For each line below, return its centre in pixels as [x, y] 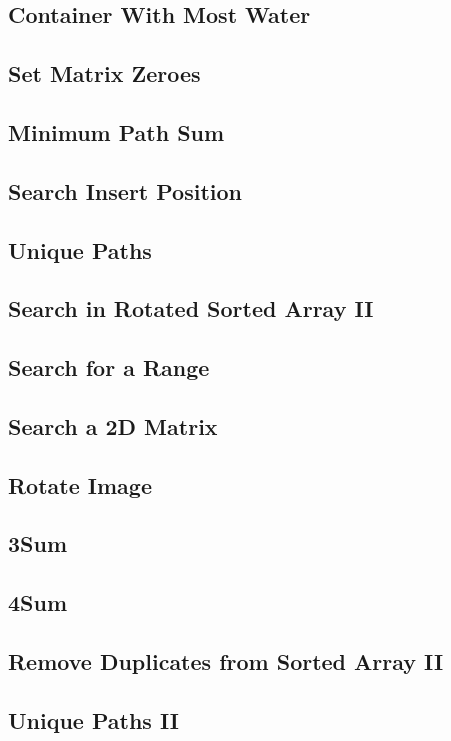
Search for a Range [109, 367]
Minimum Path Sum [116, 131]
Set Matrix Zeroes [104, 73]
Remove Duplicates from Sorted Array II [226, 660]
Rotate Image [80, 484]
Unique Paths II [93, 719]
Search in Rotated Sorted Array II [191, 308]
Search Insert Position [125, 190]
